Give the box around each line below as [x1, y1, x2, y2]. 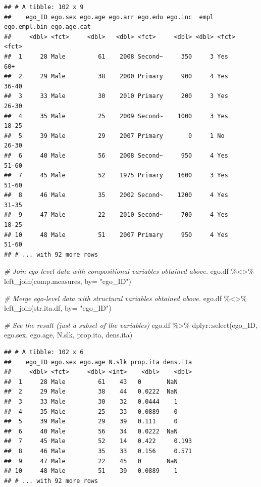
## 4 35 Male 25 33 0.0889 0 [4, 408, 178, 415]
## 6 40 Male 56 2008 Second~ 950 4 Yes [4, 152, 228, 159]
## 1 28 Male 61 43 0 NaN [4, 378, 178, 385]
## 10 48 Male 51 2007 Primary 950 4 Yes [4, 231, 228, 238]
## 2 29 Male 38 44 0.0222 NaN [4, 388, 178, 396]
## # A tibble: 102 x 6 [4, 349, 84, 356]
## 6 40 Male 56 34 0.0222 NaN [4, 427, 178, 435]
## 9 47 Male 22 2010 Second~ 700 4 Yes [4, 211, 228, 219]
